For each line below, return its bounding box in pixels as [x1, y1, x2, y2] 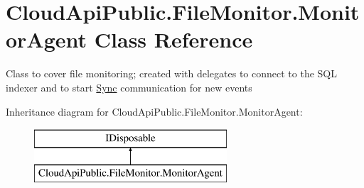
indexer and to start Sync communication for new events [6, 79, 252, 94]
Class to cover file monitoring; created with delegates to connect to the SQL [6, 66, 337, 81]
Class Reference [94, 25, 253, 54]
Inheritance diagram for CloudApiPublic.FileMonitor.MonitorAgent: [6, 104, 303, 118]
